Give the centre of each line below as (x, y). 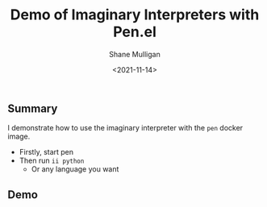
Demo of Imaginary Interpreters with (135, 15)
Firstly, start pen (46, 152)
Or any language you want (75, 169)
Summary (33, 108)
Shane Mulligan (135, 54)
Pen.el (135, 32)
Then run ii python (52, 161)
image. (19, 137)
